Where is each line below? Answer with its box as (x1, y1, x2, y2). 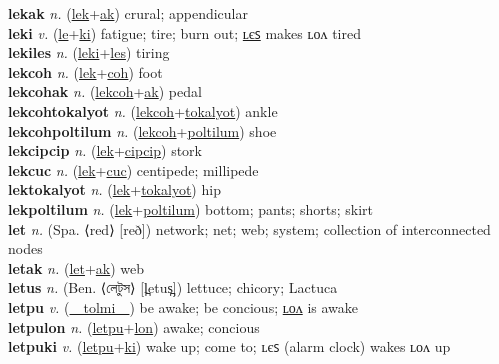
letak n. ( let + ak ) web (8, 257, 145, 278)
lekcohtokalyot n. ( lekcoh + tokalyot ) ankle (8, 100, 278, 121)
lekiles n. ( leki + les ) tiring (8, 42, 170, 63)
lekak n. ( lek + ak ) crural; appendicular (8, 3, 248, 23)
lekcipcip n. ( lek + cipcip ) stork (8, 140, 202, 161)
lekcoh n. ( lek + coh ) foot (8, 61, 163, 82)
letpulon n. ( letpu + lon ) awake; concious (8, 316, 260, 337)
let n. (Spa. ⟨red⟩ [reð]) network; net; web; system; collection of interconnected (8, 218, 491, 239)
